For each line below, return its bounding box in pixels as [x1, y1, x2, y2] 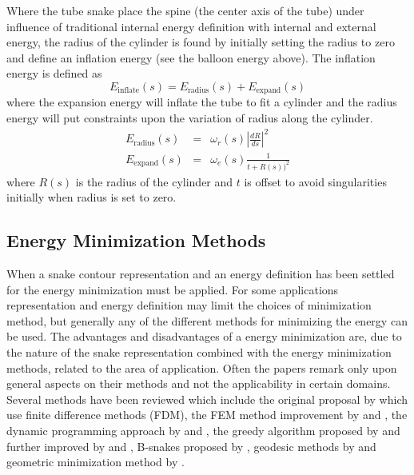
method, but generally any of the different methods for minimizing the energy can [6, 312, 408, 329]
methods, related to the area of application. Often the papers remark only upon [6, 359, 397, 376]
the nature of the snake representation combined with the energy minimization [6, 343, 392, 360]
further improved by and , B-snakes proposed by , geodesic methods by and [6, 437, 376, 454]
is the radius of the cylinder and [75, 173, 233, 190]
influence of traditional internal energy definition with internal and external [6, 18, 376, 34]
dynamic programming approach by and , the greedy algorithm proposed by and [6, 421, 400, 438]
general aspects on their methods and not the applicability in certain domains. [6, 375, 391, 392]
